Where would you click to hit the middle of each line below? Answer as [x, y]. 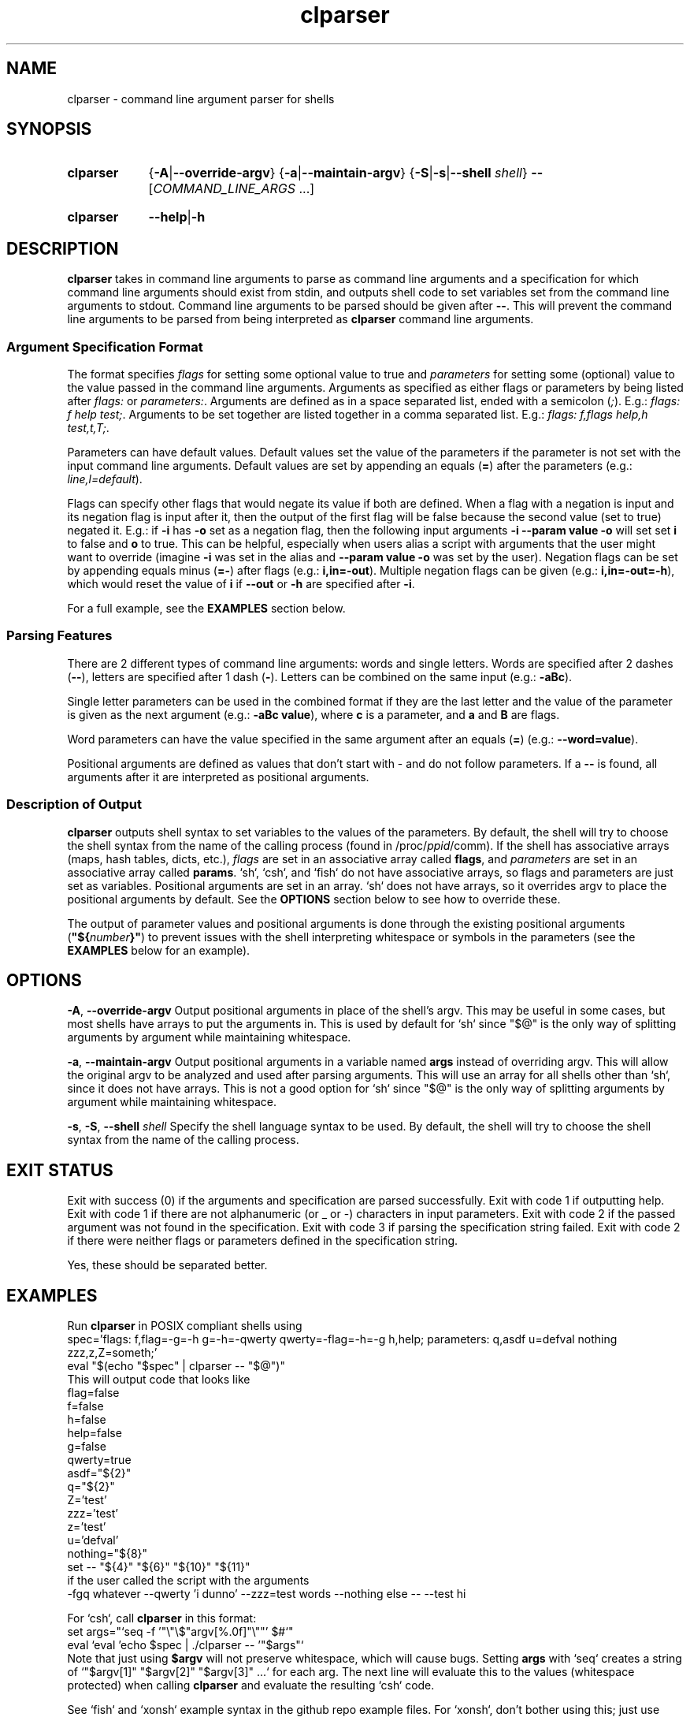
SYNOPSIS [49, 129]
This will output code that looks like [159, 1380]
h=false [87, 1420]
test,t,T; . [88, 428]
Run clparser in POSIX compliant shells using [185, 1326]
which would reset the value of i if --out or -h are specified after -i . [241, 584]
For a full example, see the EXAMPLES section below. [206, 609]
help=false [95, 1433]
